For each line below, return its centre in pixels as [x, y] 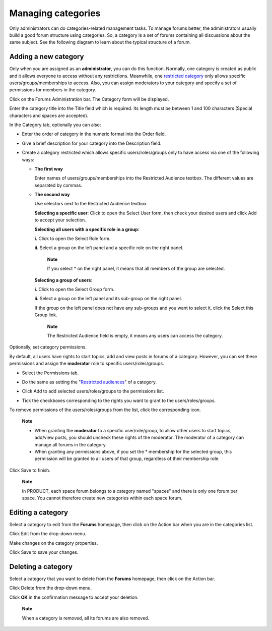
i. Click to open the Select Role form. [73, 239]
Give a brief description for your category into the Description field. [92, 143]
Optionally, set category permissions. [48, 347]
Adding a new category [47, 57]
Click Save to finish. [30, 470]
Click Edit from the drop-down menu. [48, 534]
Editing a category [39, 512]
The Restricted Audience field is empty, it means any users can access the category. [135, 335]
